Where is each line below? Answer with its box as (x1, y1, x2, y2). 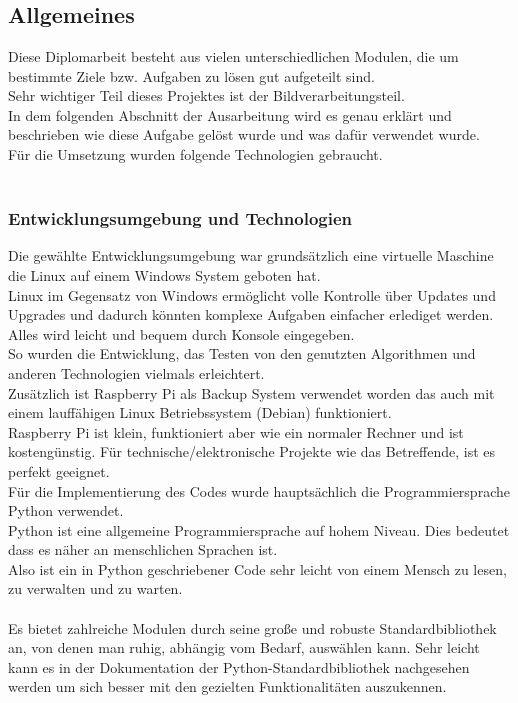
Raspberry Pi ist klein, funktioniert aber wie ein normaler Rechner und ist (8, 421, 464, 442)
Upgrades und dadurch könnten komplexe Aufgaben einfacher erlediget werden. (8, 304, 494, 325)
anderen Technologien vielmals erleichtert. (8, 362, 265, 383)
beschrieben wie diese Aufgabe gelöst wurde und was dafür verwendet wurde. (8, 124, 480, 145)
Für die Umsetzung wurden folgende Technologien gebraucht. (8, 143, 383, 164)
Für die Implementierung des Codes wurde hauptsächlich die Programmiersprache (8, 480, 510, 501)
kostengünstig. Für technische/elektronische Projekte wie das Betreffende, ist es (8, 441, 496, 462)
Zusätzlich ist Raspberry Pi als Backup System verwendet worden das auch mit (8, 382, 495, 403)
